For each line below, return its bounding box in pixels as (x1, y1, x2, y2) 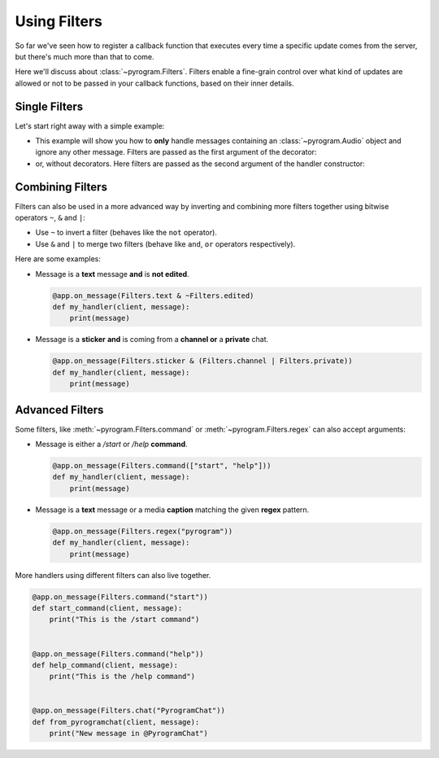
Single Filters (15, 99, 84, 113)
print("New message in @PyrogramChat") (49, 729, 209, 738)
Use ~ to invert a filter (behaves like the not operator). (35, 228, 217, 238)
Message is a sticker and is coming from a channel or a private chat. (35, 335, 269, 344)
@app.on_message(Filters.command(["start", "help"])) (52, 461, 272, 471)
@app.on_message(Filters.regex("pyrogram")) (52, 526, 233, 536)
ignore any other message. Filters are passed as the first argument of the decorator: (35, 147, 317, 157)
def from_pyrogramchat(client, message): (32, 717, 200, 726)
